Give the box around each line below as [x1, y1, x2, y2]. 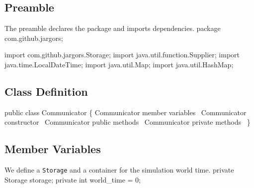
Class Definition [4, 83, 88, 99]
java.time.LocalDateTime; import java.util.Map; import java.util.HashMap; [4, 59, 234, 69]
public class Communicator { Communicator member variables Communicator [4, 107, 247, 117]
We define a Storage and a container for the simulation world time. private [4, 165, 234, 175]
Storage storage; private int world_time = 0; [4, 174, 141, 185]
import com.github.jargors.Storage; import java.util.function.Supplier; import [4, 49, 240, 60]
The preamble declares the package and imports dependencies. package [4, 23, 221, 33]
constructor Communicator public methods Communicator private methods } [4, 117, 251, 127]
